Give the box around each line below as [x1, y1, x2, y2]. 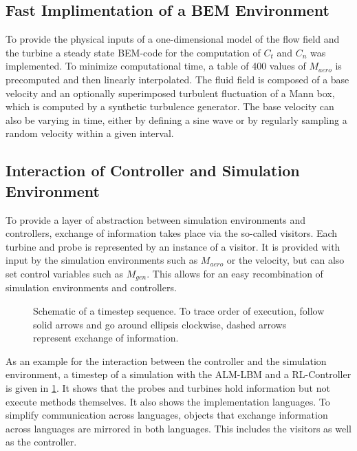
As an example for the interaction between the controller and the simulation [6, 353, 327, 368]
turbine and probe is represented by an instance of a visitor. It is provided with [6, 239, 340, 253]
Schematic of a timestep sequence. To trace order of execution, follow [33, 303, 325, 317]
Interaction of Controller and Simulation [6, 160, 300, 181]
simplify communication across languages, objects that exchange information [6, 408, 328, 422]
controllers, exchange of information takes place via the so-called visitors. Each [6, 226, 338, 240]
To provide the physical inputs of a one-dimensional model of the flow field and [6, 32, 340, 46]
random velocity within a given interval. [6, 126, 174, 140]
